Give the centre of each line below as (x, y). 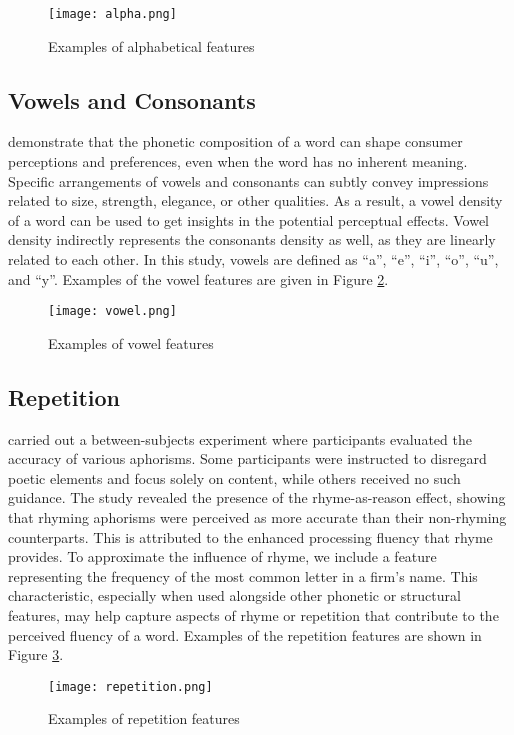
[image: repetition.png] (130, 686)
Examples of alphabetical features (151, 45)
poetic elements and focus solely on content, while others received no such (234, 477)
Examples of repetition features (144, 718)
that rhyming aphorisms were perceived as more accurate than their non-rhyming (257, 517)
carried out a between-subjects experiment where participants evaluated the (240, 438)
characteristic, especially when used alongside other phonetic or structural (234, 595)
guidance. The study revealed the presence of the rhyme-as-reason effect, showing (257, 497)
